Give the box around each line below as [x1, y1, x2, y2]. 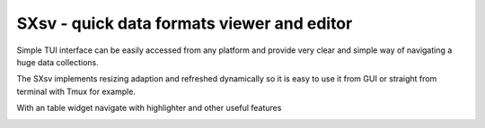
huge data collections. [16, 56, 99, 67]
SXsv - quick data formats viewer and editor [16, 13, 353, 33]
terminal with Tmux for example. [16, 86, 137, 97]
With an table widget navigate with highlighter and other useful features [16, 103, 282, 114]
